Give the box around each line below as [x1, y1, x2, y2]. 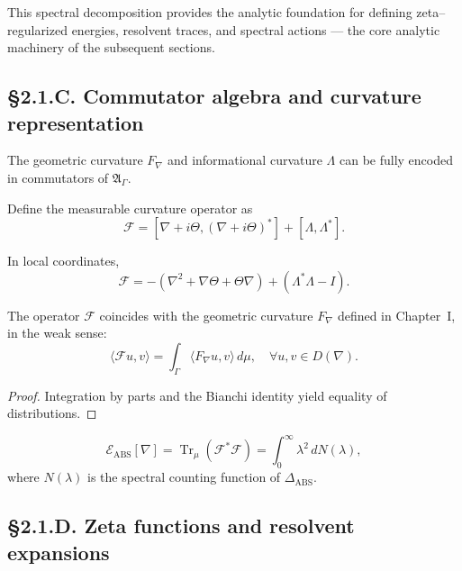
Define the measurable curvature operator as [7, 198, 253, 217]
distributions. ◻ [7, 403, 97, 422]
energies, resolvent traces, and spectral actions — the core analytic [71, 20, 440, 39]
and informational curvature [167, 150, 322, 169]
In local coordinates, [7, 251, 120, 270]
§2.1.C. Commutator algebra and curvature [7, 82, 421, 110]
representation [7, 108, 144, 136]
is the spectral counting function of [87, 467, 281, 486]
